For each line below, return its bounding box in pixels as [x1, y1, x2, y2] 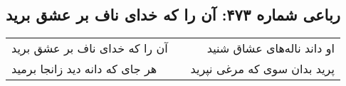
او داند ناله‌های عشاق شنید [206, 40, 335, 57]
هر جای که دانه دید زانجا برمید [11, 60, 157, 77]
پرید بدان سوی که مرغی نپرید [190, 60, 335, 77]
